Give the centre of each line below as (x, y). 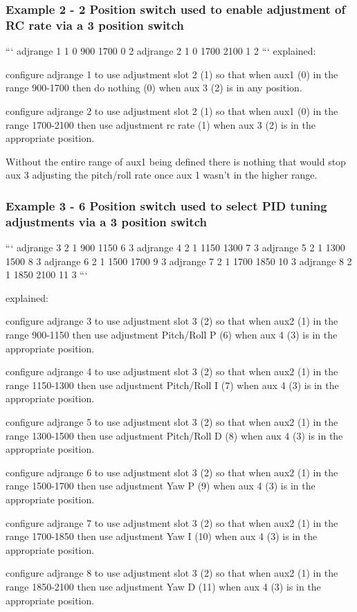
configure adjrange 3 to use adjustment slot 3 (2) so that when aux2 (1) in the (172, 321)
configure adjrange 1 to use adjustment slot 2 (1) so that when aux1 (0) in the (172, 74)
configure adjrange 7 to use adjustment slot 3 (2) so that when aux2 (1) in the (172, 522)
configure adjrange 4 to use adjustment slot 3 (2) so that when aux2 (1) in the (172, 371)
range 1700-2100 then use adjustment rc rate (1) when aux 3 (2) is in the (161, 124)
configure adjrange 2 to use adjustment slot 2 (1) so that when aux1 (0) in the (172, 110)
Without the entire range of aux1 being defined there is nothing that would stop (176, 161)
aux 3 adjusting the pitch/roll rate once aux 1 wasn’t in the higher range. (162, 175)
